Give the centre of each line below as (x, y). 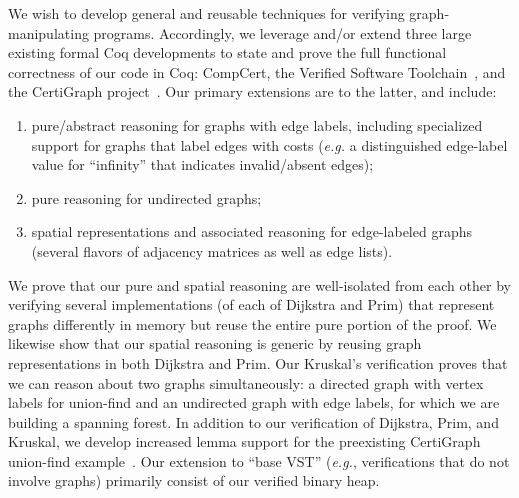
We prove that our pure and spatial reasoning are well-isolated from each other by (259, 284)
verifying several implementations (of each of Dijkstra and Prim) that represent (251, 304)
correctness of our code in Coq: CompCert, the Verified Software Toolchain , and (257, 71)
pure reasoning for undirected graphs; (146, 197)
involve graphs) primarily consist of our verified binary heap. (194, 480)
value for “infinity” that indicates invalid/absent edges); (202, 164)
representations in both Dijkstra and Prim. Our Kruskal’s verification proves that (258, 362)
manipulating (48, 32)
